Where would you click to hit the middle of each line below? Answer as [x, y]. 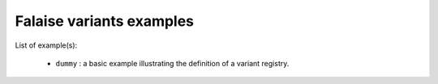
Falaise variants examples [105, 21]
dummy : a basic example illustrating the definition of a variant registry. [172, 63]
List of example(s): [46, 45]
